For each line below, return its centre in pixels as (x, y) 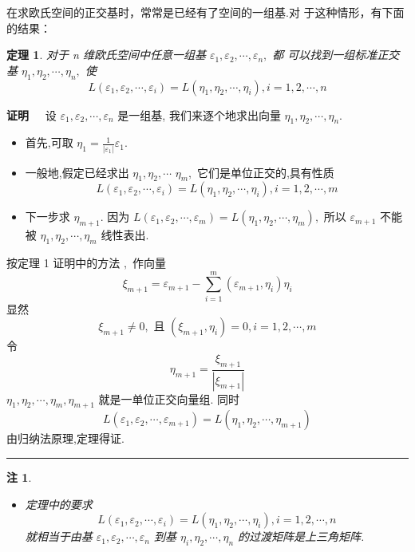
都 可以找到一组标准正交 (336, 55)
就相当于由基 (59, 536)
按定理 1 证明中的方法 (63, 263)
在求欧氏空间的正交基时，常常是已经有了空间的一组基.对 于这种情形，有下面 (206, 12)
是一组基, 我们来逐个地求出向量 (199, 114)
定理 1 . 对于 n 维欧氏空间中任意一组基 (106, 55)
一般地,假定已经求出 (77, 172)
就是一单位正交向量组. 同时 (169, 398)
